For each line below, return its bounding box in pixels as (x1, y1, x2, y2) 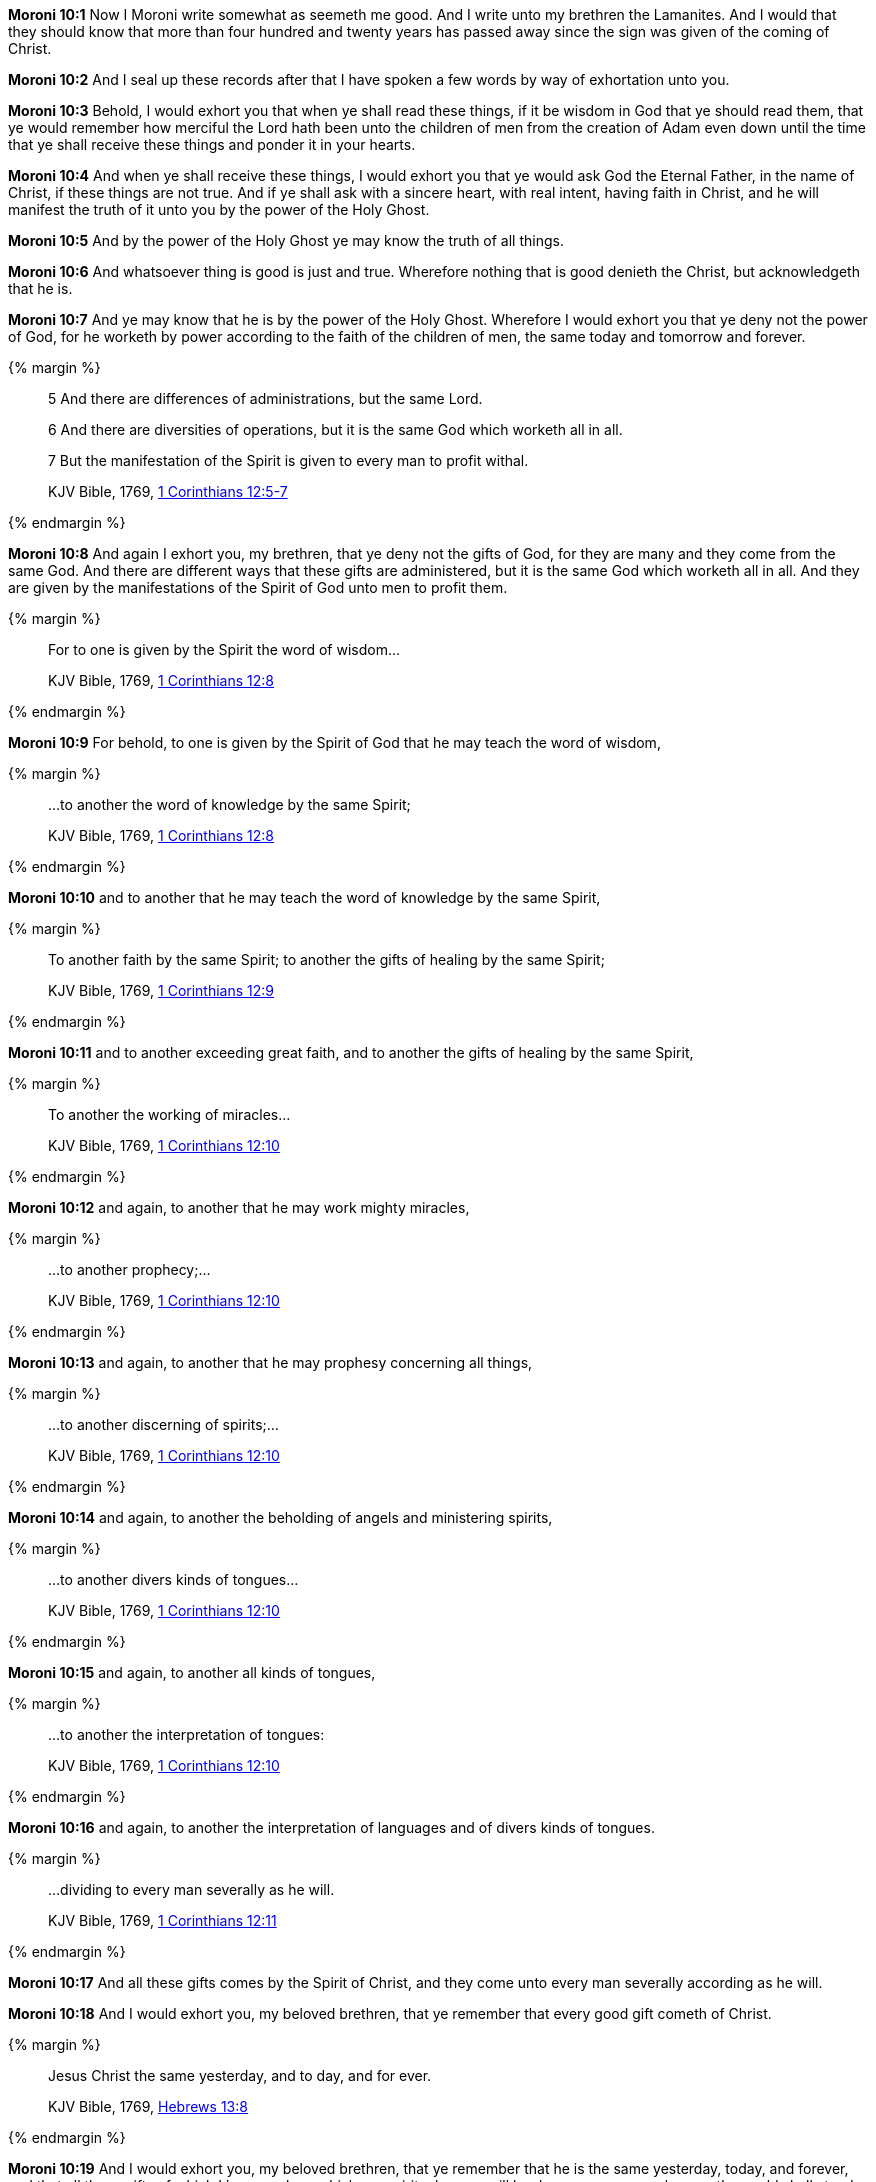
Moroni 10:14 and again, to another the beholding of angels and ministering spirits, (8, 1509, 553, 1526)
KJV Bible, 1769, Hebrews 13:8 (48, 2098, 248, 2115)
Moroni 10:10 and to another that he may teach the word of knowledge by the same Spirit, (8, 889, 601, 906)
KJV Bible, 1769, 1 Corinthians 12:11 (48, 1912, 277, 1929)
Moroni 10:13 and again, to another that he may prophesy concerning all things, (8, 1354, 533, 1371)
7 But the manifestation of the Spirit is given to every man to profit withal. (48, 452, 529, 469)
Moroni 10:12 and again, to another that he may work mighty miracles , (8, 1199, 470, 1216)
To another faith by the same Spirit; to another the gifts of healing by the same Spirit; (48, 951, 605, 968)
